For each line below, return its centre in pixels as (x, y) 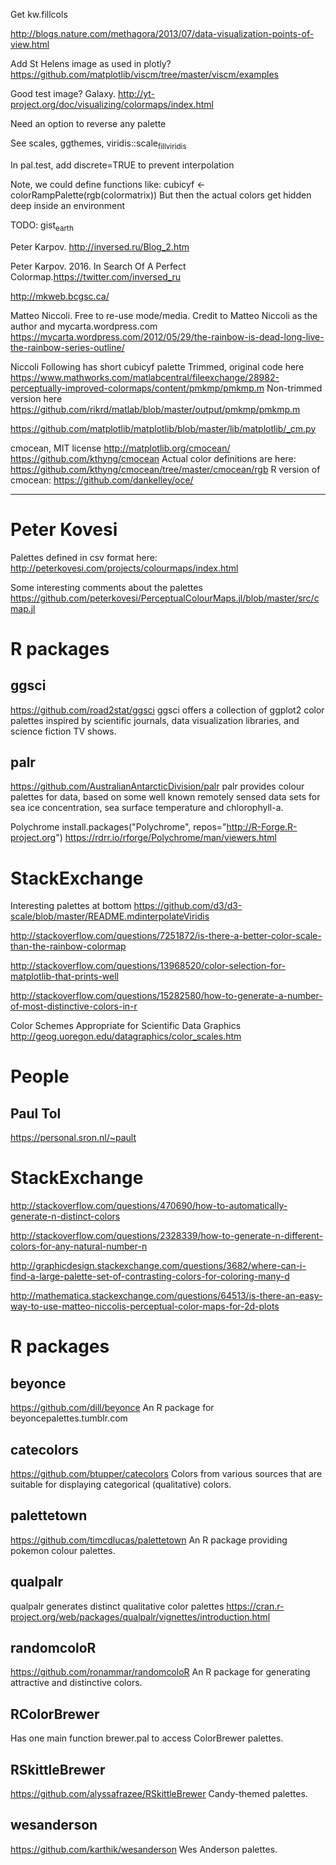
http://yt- (136, 93)
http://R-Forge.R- (262, 827)
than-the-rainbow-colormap (68, 946)
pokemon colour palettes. (63, 1550)
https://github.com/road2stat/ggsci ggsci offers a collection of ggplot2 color (167, 710)
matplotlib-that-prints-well (64, 976)
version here (36, 398)
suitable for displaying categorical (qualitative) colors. (121, 1485)
